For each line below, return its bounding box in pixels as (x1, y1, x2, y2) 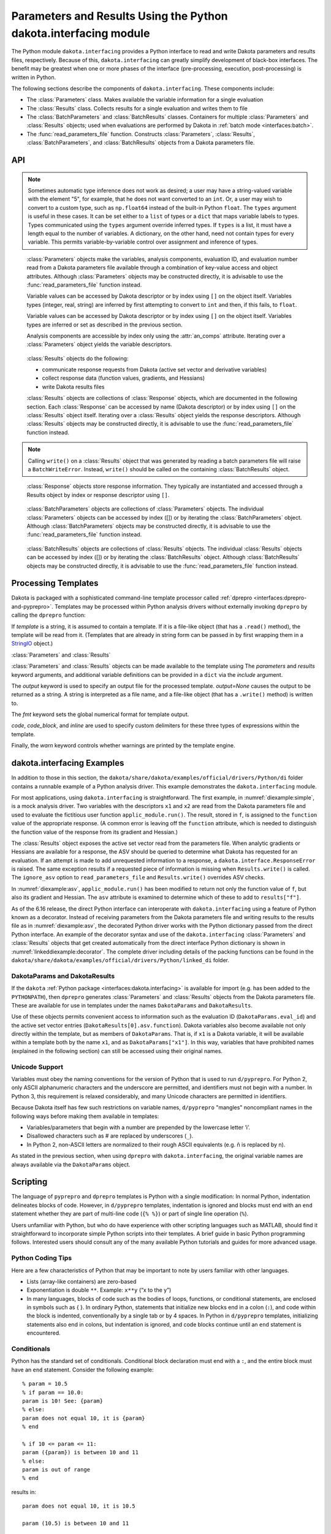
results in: (11, 1488, 36, 1495)
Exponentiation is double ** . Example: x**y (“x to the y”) (26, 1286, 172, 1294)
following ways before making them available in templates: (11, 1112, 159, 1120)
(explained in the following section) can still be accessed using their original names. (11, 1047, 223, 1055)
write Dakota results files (42, 383, 105, 390)
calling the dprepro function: (11, 611, 86, 619)
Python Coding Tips (11, 1254, 72, 1262)
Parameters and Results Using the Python (11, 9, 228, 23)
